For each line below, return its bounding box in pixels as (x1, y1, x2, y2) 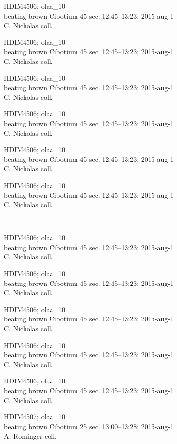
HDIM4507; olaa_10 (4, 412, 66, 422)
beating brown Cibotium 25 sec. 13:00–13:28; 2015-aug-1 (4, 421, 174, 431)
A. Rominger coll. (4, 431, 57, 441)
